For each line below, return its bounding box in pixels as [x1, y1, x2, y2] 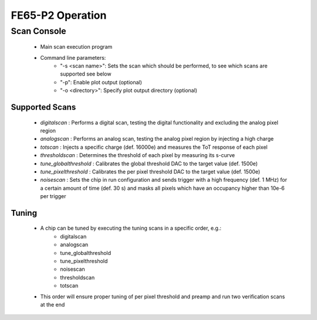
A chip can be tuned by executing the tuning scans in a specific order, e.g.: [40, 224, 221, 232]
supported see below [60, 70, 112, 77]
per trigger [40, 193, 66, 200]
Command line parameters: [40, 54, 106, 61]
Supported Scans [11, 102, 76, 112]
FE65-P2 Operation [11, 9, 107, 22]
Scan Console [11, 26, 67, 36]
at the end [40, 301, 65, 308]
